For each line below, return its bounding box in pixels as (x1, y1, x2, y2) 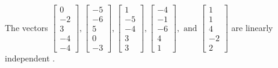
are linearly (231, 21, 273, 33)
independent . (5, 52, 55, 64)
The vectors (5, 21, 48, 33)
